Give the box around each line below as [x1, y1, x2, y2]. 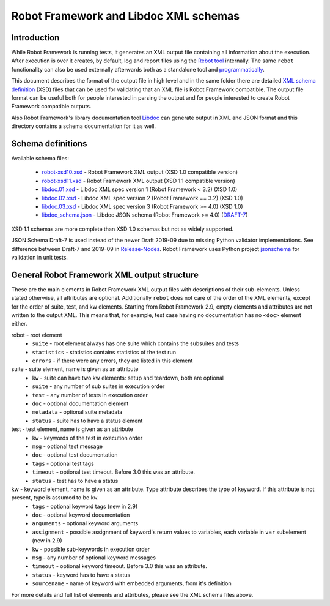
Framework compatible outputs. [11, 103, 92, 110]
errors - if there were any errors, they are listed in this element [32, 357, 193, 364]
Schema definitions [11, 138, 87, 149]
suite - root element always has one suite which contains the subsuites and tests [32, 340, 240, 347]
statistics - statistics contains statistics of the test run [32, 348, 177, 356]
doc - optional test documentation [32, 451, 119, 458]
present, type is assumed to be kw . [11, 494, 99, 501]
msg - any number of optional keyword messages [32, 554, 156, 561]
